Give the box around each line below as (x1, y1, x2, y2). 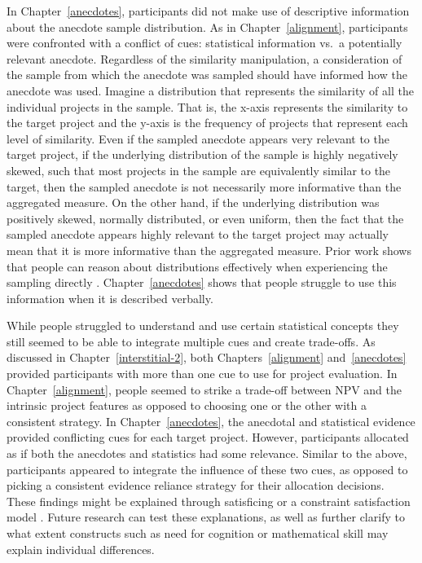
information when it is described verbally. (7, 289, 213, 306)
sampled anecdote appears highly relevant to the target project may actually (7, 226, 389, 243)
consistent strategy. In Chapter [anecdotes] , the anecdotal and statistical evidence (7, 412, 415, 429)
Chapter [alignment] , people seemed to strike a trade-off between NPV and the (7, 380, 402, 398)
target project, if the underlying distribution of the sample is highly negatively (7, 146, 398, 163)
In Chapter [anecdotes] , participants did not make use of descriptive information (7, 2, 410, 19)
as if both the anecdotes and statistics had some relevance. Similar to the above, (7, 445, 407, 462)
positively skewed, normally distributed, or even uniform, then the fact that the (7, 209, 404, 227)
